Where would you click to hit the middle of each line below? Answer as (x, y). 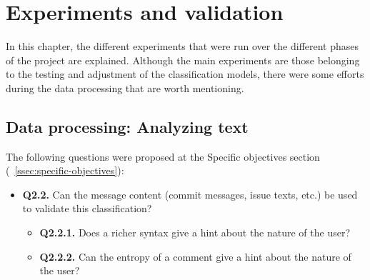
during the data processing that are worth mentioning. (125, 87)
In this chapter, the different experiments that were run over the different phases (182, 46)
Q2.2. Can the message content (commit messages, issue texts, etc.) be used (190, 194)
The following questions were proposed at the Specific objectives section (163, 156)
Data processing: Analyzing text (127, 126)
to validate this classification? (87, 208)
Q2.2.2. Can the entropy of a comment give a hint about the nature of (195, 256)
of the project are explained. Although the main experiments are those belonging (183, 60)
